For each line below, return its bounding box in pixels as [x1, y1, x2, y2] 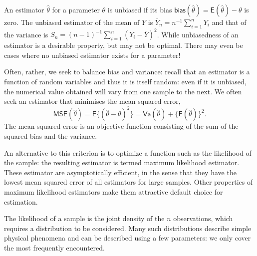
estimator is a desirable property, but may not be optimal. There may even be [4, 40, 243, 50]
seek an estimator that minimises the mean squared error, [4, 96, 181, 106]
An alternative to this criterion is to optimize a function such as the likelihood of [4, 147, 252, 158]
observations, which [173, 213, 233, 224]
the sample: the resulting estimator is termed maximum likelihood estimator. [4, 157, 240, 168]
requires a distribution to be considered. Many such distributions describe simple [4, 223, 252, 233]
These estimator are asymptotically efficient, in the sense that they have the [4, 167, 237, 177]
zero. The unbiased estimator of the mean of [4, 17, 140, 27]
